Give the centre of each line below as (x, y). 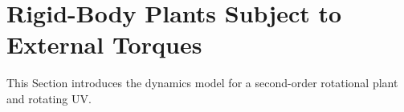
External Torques (104, 44)
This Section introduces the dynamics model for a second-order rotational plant (202, 83)
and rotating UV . (49, 98)
